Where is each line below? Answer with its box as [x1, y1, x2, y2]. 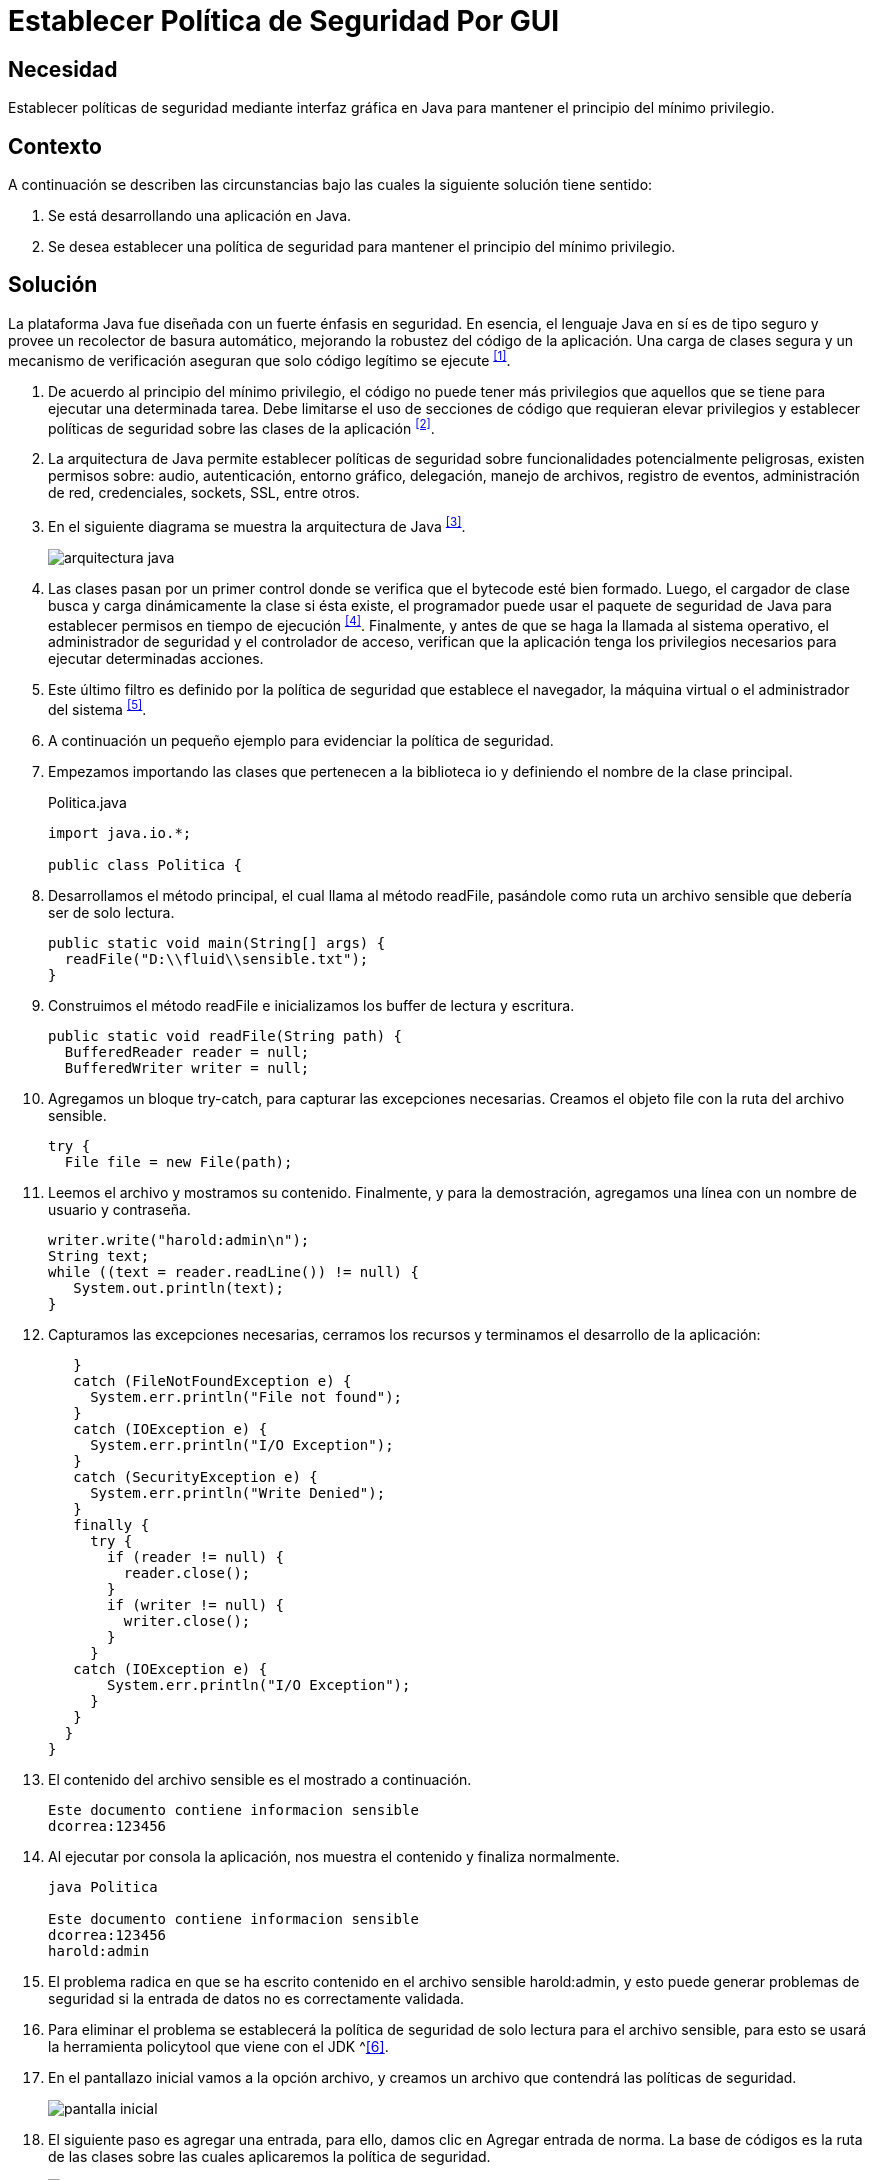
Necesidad [8, 56, 118, 82]
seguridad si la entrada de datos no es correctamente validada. [48, 1990, 465, 2008]
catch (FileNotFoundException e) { [73, 1373, 352, 1390]
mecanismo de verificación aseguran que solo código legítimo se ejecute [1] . [8, 348, 511, 369]
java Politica [48, 1879, 158, 1896]
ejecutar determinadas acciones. [48, 650, 264, 668]
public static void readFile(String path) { [48, 1028, 403, 1045]
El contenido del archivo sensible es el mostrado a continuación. [48, 1771, 472, 1789]
